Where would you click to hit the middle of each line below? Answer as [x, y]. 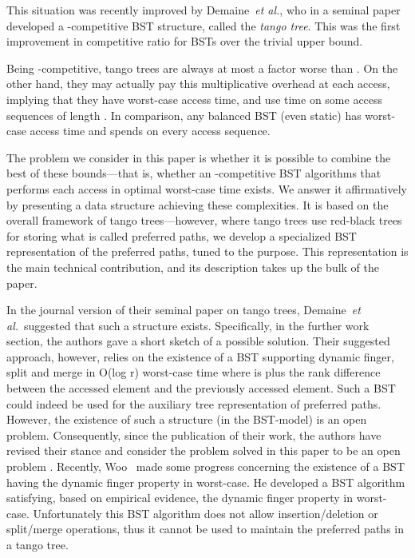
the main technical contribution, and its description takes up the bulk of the [193, 267]
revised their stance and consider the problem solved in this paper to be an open [204, 450]
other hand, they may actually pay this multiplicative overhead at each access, [198, 84]
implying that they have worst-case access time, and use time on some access [195, 99]
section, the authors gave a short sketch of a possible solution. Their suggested [198, 341]
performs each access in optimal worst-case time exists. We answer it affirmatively [207, 188]
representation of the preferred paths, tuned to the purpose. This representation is [207, 251]
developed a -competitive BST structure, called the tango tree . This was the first [204, 25]
